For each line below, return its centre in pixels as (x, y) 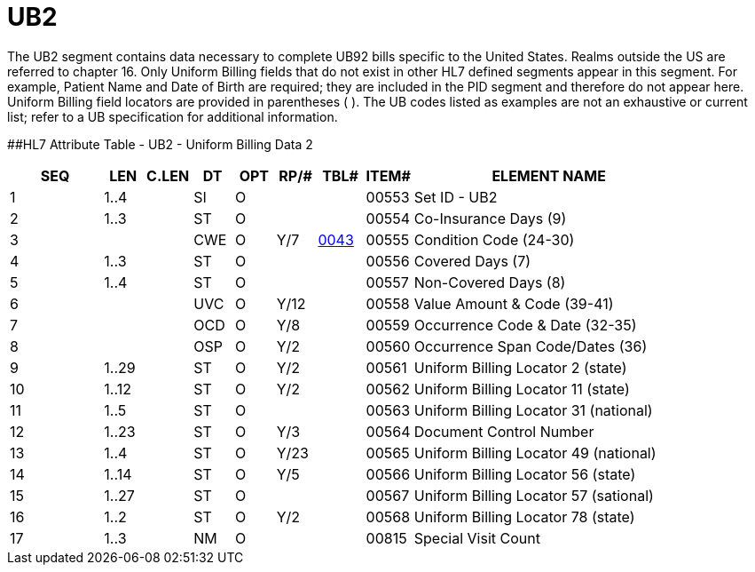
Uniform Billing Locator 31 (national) (533, 410)
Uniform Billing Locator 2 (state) (520, 367)
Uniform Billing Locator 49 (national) (535, 453)
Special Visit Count (477, 538)
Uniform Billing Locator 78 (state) (524, 516)
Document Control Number (504, 431)
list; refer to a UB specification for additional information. (173, 116)
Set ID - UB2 (456, 197)
